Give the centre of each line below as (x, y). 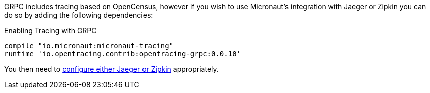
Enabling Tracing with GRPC (50, 31)
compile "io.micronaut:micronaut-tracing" (89, 46)
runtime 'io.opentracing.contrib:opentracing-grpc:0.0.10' (123, 54)
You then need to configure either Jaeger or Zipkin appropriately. (111, 69)
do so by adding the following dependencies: (79, 15)
